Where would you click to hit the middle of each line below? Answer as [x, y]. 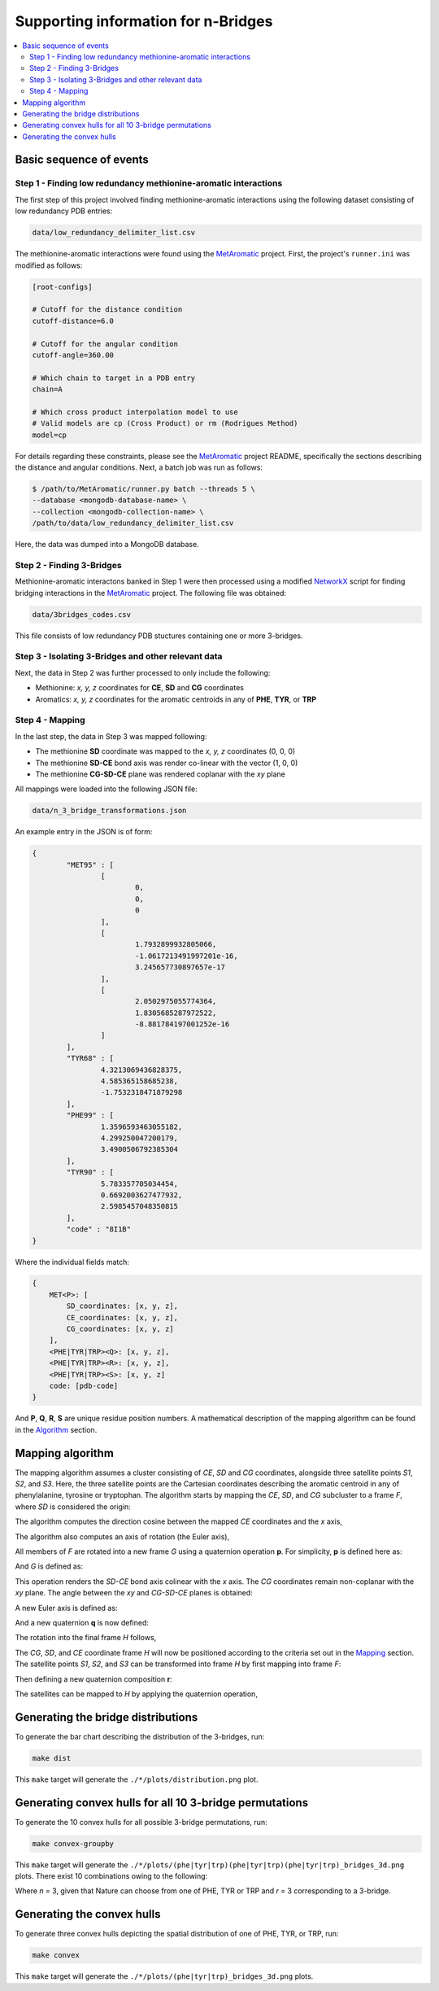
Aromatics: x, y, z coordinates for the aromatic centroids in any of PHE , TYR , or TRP [176, 699]
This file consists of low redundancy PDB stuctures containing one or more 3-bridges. [159, 636]
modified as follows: [49, 265]
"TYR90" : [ [90, 1173]
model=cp [50, 435]
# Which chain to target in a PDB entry [113, 378]
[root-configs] [62, 287]
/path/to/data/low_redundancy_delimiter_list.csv [133, 523]
